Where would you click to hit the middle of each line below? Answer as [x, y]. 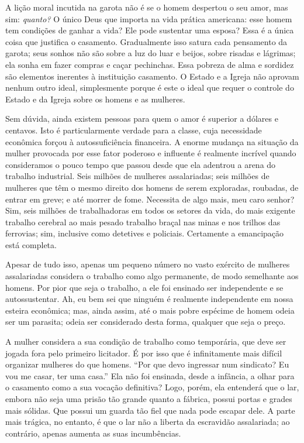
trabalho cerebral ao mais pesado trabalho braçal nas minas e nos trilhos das [143, 222]
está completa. [31, 244]
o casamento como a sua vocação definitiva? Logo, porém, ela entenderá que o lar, [152, 387]
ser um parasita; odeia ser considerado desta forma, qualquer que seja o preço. [146, 322]
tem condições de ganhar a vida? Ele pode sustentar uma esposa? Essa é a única [150, 30]
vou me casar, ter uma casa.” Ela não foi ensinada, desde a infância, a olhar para [150, 375]
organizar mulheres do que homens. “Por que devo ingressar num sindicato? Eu [147, 364]
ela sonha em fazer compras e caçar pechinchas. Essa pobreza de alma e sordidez [150, 64]
